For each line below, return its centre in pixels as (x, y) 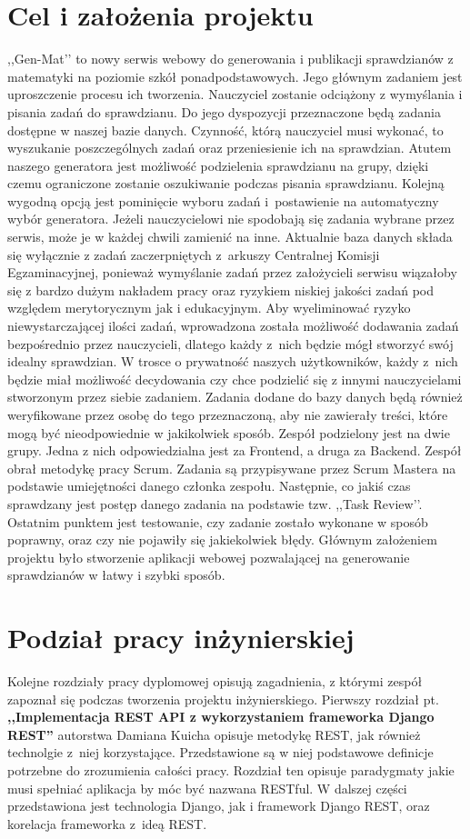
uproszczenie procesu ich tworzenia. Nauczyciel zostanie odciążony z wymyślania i (235, 94)
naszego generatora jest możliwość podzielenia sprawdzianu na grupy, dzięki (218, 165)
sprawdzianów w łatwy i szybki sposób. (116, 575)
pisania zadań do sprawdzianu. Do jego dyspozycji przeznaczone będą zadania (224, 111)
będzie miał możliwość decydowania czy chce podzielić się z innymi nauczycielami (235, 379)
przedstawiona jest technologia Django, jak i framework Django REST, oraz (219, 806)
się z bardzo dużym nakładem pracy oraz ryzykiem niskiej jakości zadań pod (221, 290)
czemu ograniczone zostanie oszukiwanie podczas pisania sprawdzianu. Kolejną (226, 183)
